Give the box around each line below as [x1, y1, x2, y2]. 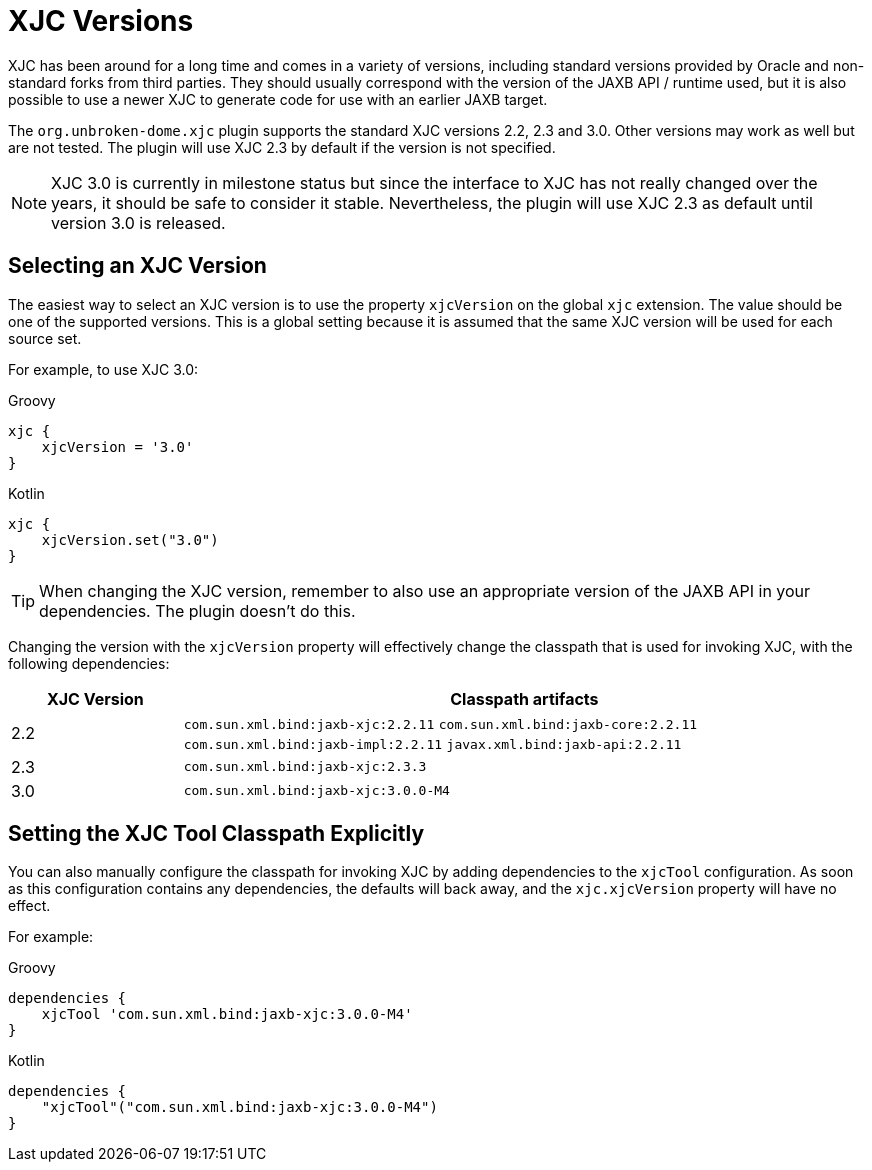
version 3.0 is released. [51, 212, 226, 233]
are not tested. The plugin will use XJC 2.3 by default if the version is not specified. [8, 138, 556, 156]
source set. [8, 329, 82, 347]
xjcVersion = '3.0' [41, 438, 194, 455]
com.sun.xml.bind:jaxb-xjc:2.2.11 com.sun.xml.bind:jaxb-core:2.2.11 [183, 716, 698, 732]
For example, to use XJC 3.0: [8, 360, 199, 378]
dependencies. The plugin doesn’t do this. [39, 600, 356, 621]
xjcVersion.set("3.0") [41, 531, 219, 548]
